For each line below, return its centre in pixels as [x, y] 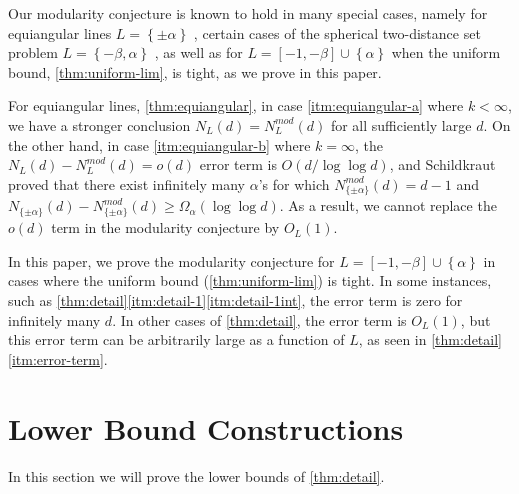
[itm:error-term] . [58, 358]
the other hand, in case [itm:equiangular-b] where [159, 144]
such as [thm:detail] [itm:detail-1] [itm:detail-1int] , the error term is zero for [235, 300]
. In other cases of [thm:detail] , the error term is [259, 319]
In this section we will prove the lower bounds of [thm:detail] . [196, 475]
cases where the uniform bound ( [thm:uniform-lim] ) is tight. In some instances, [250, 280]
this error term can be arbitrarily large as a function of [176, 339]
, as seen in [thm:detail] [430, 339]
